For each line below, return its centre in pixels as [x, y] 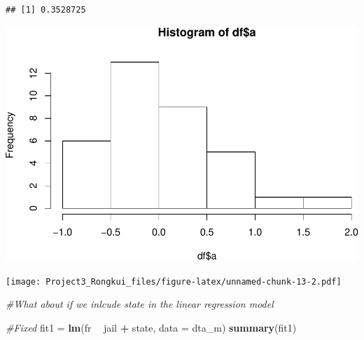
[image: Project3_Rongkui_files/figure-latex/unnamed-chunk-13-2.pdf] [174, 281]
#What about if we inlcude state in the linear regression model [140, 304]
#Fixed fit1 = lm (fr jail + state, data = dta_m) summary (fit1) [151, 327]
